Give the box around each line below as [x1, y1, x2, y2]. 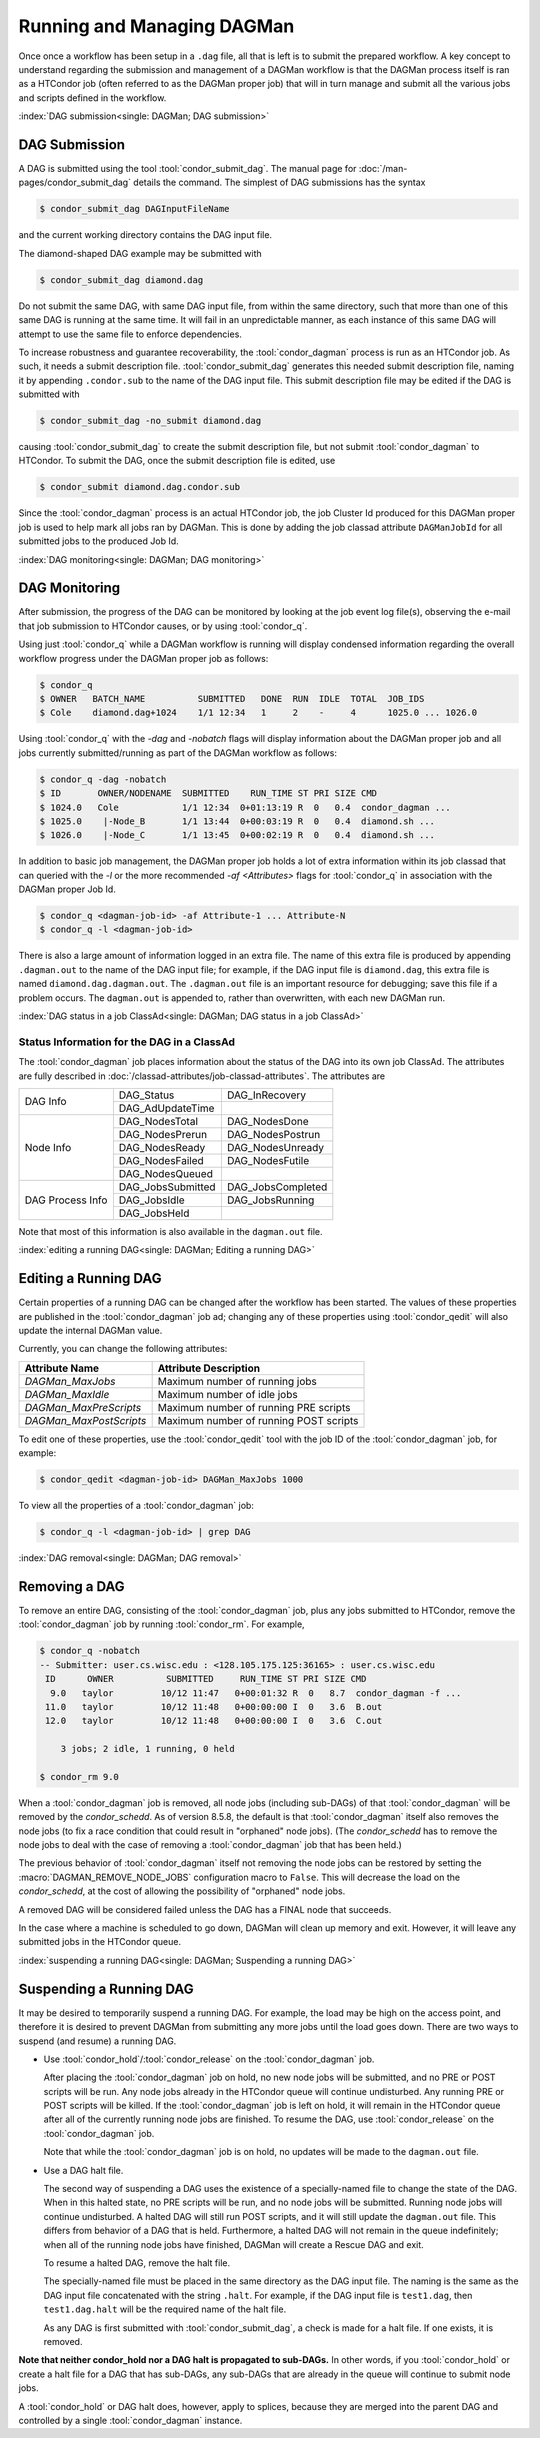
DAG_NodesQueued [118, 1166, 214, 1180]
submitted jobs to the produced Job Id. [18, 535, 179, 547]
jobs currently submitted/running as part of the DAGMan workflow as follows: [18, 746, 337, 759]
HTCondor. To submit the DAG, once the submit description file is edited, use [18, 455, 336, 467]
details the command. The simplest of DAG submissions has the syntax [133, 176, 426, 189]
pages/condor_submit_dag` [18, 176, 132, 189]
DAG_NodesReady [118, 1140, 206, 1154]
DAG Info [24, 1095, 67, 1109]
